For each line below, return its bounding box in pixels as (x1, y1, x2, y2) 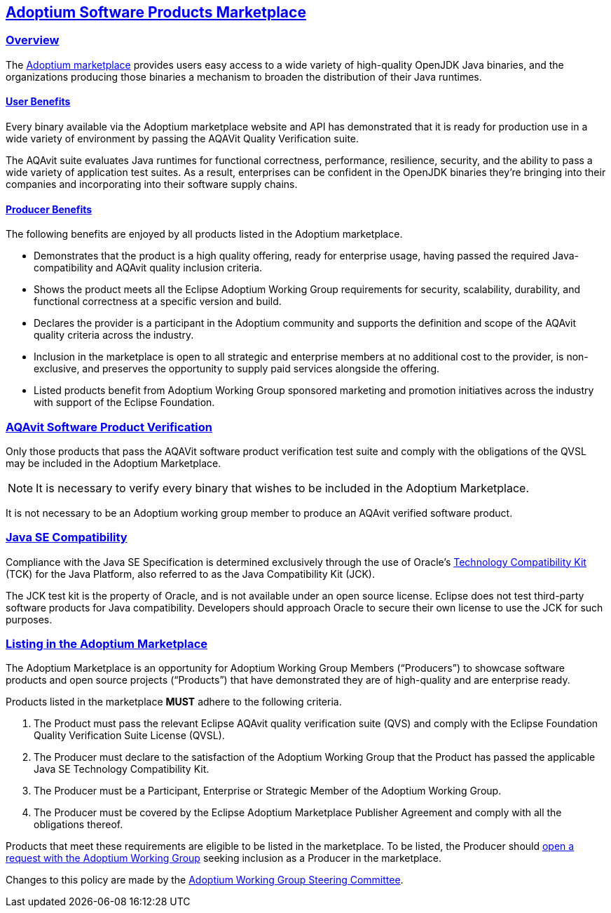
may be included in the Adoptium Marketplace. (6, 456, 221, 469)
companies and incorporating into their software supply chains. (6, 178, 298, 191)
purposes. (6, 613, 53, 625)
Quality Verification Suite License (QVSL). (34, 729, 225, 742)
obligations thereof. (34, 818, 123, 831)
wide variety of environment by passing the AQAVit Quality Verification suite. (6, 133, 359, 145)
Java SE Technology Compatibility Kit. (34, 763, 210, 776)
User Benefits (6, 95, 71, 108)
